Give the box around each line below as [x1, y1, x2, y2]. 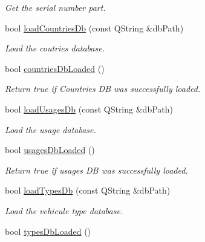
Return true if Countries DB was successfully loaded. [5, 82, 201, 95]
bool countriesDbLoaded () [5, 62, 105, 74]
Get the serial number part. [5, 1, 106, 13]
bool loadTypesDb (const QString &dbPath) [5, 184, 171, 197]
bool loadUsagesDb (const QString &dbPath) [5, 102, 173, 115]
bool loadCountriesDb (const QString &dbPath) [5, 21, 184, 34]
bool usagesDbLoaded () [5, 143, 95, 156]
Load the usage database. [5, 123, 96, 136]
